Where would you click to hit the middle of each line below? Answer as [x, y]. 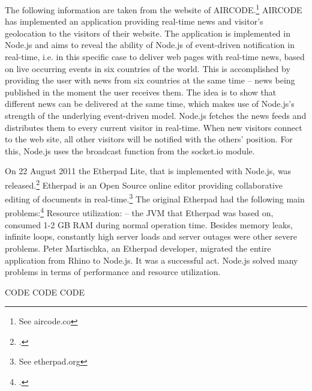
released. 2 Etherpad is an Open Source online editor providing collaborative [144, 184]
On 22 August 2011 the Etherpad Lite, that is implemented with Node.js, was [148, 171]
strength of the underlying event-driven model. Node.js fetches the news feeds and [156, 115]
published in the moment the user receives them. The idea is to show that [141, 92]
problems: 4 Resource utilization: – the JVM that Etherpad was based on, [139, 212]
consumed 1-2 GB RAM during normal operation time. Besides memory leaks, [149, 224]
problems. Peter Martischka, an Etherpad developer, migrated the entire [138, 248]
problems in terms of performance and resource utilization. [113, 272]
